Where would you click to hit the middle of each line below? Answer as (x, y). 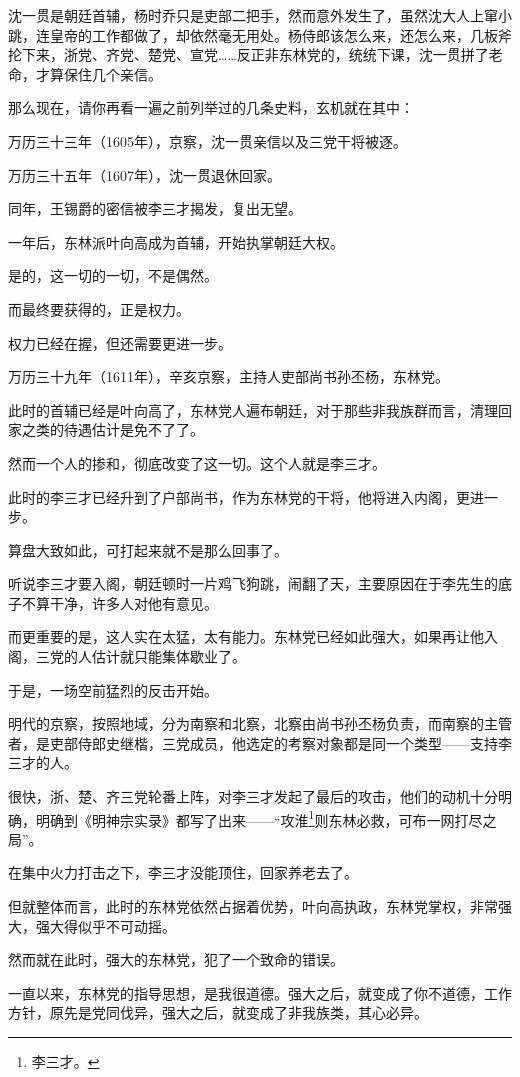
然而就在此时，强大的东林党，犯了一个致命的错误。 (176, 959)
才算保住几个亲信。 (98, 73)
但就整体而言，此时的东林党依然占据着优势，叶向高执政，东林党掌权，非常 (253, 906)
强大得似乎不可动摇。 (105, 925)
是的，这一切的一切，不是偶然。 (113, 275)
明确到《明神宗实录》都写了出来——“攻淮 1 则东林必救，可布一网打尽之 (266, 818)
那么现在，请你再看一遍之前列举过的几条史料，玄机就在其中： (211, 107)
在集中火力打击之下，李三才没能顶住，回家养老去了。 (183, 872)
